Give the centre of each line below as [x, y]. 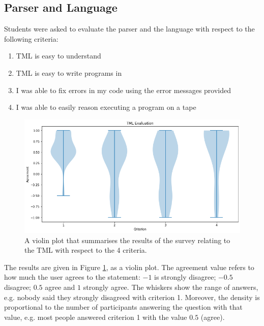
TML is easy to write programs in [69, 72]
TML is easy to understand [58, 56]
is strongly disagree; [185, 277]
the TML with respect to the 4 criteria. [86, 250]
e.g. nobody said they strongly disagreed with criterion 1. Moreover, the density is [132, 297]
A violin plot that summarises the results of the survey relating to [127, 240]
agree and [60, 287]
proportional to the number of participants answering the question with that [123, 307]
